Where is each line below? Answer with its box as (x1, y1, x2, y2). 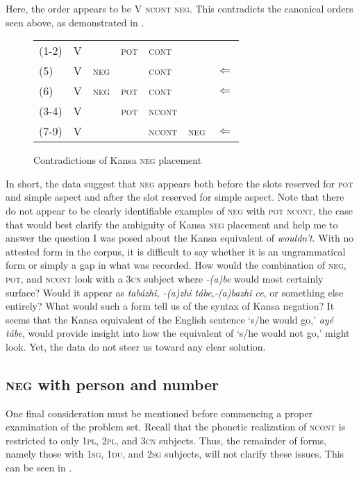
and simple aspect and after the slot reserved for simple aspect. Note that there (6, 190, 344, 204)
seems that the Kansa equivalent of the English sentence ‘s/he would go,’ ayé (6, 312, 334, 326)
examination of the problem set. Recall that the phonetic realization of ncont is (6, 419, 346, 434)
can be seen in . (6, 460, 72, 475)
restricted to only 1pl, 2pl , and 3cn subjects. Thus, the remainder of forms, (6, 433, 327, 447)
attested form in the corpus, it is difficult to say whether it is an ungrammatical (6, 244, 346, 258)
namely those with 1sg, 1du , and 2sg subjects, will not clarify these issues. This (6, 446, 344, 461)
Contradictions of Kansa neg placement (33, 153, 202, 167)
